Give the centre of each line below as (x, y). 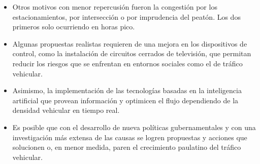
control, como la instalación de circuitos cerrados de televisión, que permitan (132, 53)
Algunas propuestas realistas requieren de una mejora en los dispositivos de (130, 43)
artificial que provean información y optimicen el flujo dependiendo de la (125, 100)
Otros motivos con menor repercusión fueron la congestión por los (115, 7)
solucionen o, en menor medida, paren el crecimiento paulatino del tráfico (127, 147)
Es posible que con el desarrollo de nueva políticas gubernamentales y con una (134, 127)
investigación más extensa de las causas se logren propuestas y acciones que (130, 137)
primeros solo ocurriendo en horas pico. (74, 27)
